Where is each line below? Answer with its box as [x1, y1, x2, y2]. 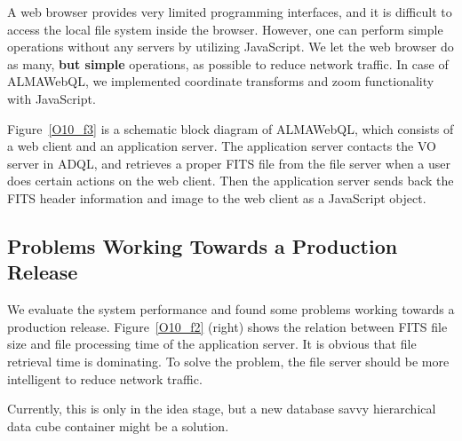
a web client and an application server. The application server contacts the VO [7, 137, 436, 155]
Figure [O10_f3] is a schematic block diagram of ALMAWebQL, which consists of [7, 119, 454, 138]
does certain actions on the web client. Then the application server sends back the [7, 171, 454, 190]
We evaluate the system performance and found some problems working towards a [7, 300, 455, 319]
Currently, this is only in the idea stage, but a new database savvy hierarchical [7, 399, 436, 418]
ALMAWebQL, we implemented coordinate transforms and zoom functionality [7, 72, 434, 91]
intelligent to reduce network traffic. [7, 369, 203, 388]
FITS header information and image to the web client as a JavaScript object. [7, 188, 426, 207]
